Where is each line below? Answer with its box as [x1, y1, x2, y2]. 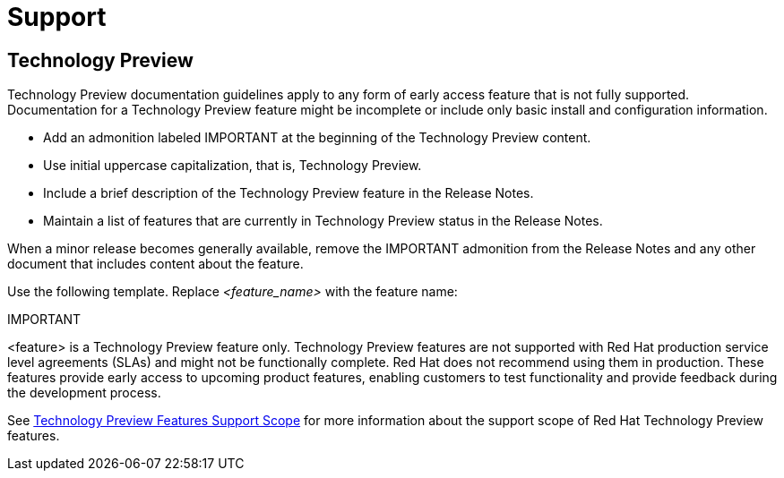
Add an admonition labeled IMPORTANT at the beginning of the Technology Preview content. [43, 130, 591, 146]
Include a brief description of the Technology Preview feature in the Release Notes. [43, 185, 534, 201]
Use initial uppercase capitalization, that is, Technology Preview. [43, 158, 422, 174]
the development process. [7, 385, 161, 401]
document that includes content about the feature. [7, 256, 304, 272]
